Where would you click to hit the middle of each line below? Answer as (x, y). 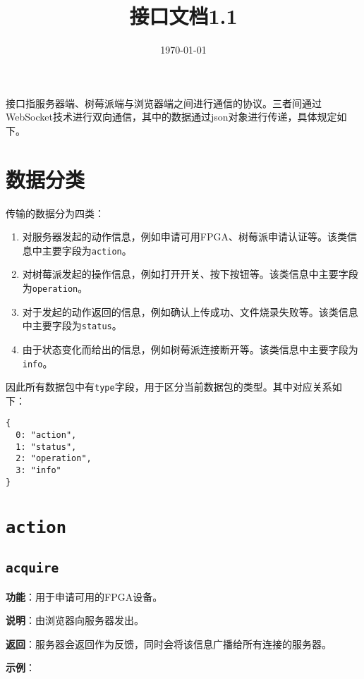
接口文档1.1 (183, 16)
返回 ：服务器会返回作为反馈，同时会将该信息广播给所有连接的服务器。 (169, 643)
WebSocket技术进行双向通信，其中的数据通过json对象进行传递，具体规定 (171, 117)
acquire (32, 568)
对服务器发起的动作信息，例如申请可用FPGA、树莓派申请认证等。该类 (184, 237)
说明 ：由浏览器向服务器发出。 (75, 620)
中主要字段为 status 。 (72, 325)
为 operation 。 (55, 288)
